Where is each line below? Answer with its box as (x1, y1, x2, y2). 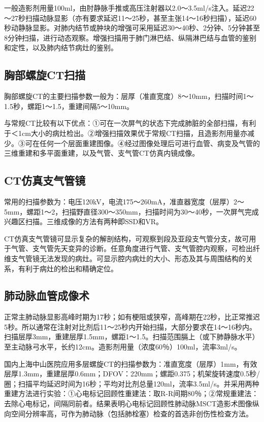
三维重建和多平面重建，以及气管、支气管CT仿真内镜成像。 (4, 148, 200, 158)
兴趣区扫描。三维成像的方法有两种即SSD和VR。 (4, 216, 163, 227)
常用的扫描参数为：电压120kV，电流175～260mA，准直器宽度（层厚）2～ (4, 196, 244, 206)
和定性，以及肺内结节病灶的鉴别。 (4, 42, 118, 53)
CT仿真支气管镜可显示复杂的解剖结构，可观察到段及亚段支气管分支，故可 (4, 233, 249, 243)
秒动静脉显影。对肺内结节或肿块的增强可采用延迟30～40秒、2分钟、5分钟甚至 (4, 22, 260, 33)
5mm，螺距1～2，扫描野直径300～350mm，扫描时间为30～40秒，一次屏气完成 (4, 206, 259, 217)
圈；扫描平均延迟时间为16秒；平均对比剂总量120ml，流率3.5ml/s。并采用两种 (4, 378, 259, 389)
